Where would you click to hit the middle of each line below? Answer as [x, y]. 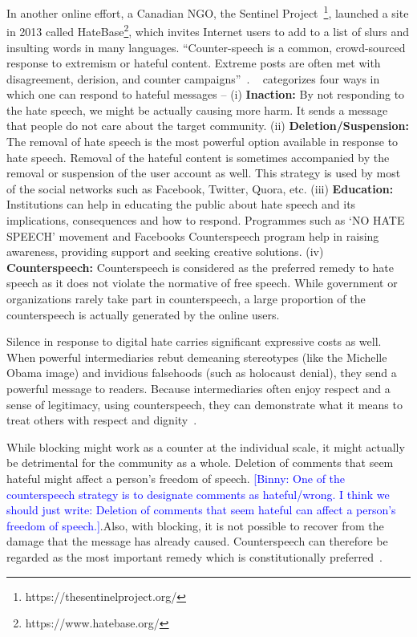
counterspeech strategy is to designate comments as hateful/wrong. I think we [198, 494]
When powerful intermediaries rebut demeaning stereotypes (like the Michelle [197, 357]
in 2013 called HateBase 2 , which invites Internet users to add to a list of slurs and [208, 30]
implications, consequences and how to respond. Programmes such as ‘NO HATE [206, 220]
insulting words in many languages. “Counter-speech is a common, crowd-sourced [206, 47]
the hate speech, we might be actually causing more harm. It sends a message [197, 110]
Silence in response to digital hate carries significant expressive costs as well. [194, 341]
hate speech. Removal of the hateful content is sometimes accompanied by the [198, 157]
